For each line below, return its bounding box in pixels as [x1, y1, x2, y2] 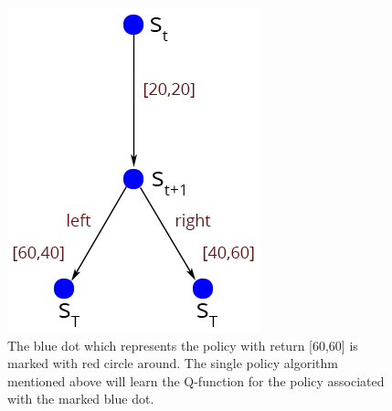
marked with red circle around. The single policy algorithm [7, 353, 338, 373]
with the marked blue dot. [7, 389, 154, 408]
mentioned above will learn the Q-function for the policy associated [7, 371, 385, 390]
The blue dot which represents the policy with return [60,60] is [7, 335, 358, 354]
